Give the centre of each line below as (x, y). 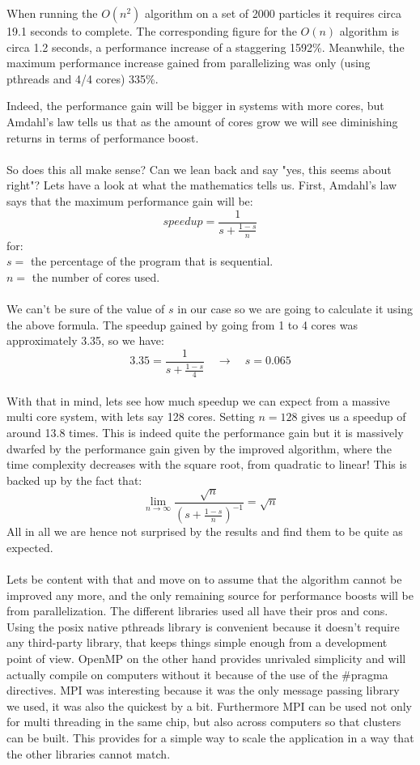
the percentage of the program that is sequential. (152, 261)
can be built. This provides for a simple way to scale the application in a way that (210, 737)
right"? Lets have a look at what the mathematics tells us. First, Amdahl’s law (202, 185)
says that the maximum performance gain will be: (130, 200)
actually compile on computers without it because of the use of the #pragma (197, 674)
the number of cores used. (96, 276)
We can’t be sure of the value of (86, 309)
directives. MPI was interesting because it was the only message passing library (203, 690)
